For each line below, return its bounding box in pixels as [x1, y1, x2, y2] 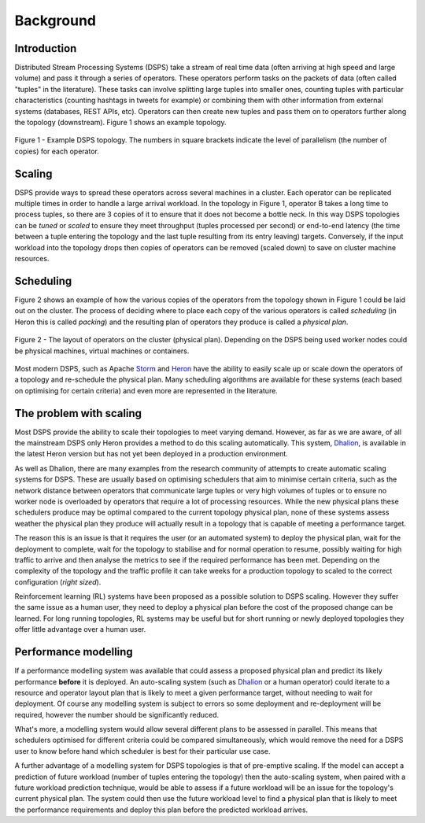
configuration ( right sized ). [14, 577, 102, 586]
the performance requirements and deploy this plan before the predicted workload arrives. [14, 805, 309, 814]
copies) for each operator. [14, 146, 100, 156]
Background [14, 12, 96, 29]
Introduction [14, 42, 77, 55]
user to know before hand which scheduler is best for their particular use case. [14, 746, 271, 755]
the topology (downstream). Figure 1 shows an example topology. [14, 118, 227, 127]
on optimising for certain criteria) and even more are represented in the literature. [14, 386, 279, 395]
